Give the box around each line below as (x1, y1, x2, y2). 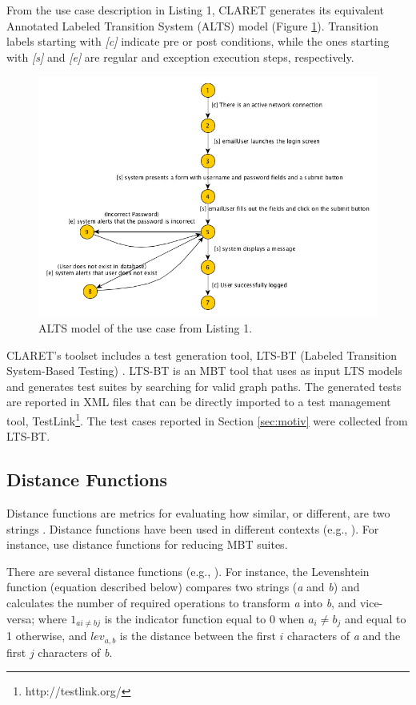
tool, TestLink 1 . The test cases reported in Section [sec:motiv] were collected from (6, 410, 408, 429)
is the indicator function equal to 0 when (104, 610, 305, 626)
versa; (6, 610, 35, 626)
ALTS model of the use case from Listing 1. (38, 320, 253, 336)
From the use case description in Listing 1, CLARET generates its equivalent (6, 2, 385, 18)
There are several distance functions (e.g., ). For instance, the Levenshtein (6, 562, 370, 579)
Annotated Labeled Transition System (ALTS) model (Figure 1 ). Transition (6, 17, 378, 34)
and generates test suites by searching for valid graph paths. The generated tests (6, 377, 402, 394)
